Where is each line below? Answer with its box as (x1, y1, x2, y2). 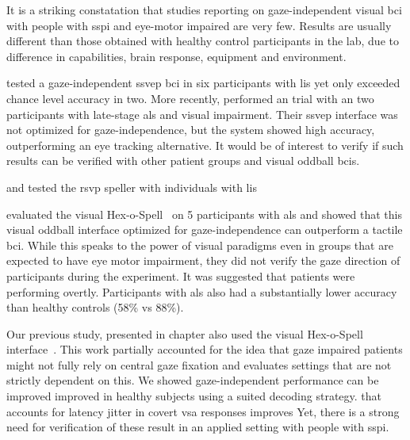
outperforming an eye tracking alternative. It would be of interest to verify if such (6, 136, 404, 153)
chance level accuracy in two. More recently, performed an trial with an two (6, 90, 374, 106)
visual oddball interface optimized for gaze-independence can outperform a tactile (6, 221, 403, 238)
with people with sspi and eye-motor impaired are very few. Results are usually (6, 17, 392, 33)
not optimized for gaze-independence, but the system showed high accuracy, (6, 121, 375, 138)
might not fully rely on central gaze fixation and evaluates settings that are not (6, 356, 392, 373)
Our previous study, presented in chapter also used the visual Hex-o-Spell (6, 325, 363, 342)
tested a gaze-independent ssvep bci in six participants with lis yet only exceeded (6, 75, 400, 91)
